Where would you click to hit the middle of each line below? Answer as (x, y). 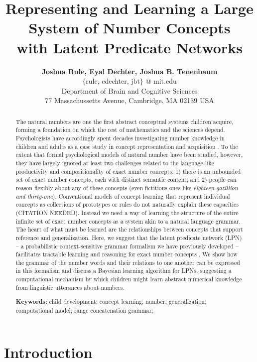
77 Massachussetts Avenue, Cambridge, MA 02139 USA (129, 100)
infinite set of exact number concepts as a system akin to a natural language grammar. (128, 221)
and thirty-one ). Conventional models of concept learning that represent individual (123, 196)
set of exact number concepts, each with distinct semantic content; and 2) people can (126, 180)
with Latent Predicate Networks (129, 47)
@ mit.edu (161, 81)
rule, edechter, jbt (113, 81)
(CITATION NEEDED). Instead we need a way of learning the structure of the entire (127, 212)
